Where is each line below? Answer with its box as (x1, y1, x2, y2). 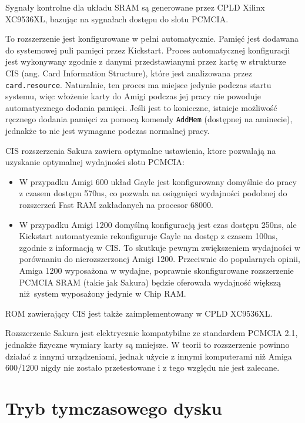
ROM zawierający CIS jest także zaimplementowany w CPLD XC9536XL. (5, 307, 273, 319)
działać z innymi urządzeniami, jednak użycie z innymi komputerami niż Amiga (5, 350, 292, 362)
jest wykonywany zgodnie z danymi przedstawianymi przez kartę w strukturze (5, 55, 286, 68)
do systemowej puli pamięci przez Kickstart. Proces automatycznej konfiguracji (5, 43, 290, 56)
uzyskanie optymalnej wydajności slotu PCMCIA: (5, 156, 185, 168)
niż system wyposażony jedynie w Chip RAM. (19, 287, 186, 300)
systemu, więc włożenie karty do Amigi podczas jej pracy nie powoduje (5, 90, 262, 102)
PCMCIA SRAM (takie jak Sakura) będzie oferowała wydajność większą (19, 276, 281, 288)
